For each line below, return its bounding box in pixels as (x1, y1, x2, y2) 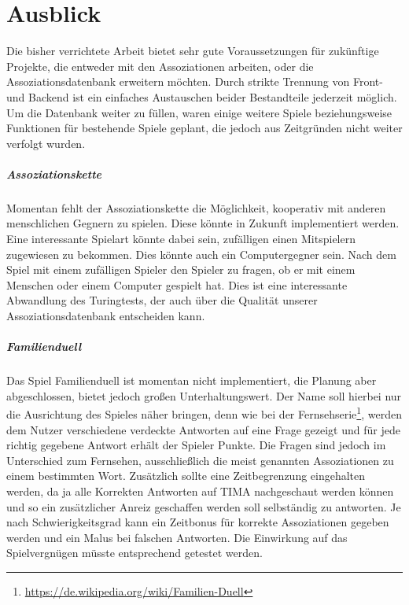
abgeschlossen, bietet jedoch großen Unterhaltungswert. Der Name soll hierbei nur (6, 387, 402, 404)
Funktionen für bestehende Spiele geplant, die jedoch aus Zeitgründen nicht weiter (6, 120, 403, 136)
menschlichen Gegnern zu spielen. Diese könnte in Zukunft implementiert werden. (6, 215, 400, 231)
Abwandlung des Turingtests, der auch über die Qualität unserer (6, 292, 318, 308)
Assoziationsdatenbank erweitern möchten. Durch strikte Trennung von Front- (6, 73, 383, 90)
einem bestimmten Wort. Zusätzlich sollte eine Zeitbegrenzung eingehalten (6, 467, 366, 484)
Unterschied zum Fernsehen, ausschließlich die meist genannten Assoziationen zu (6, 452, 394, 468)
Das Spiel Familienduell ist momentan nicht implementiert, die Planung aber (6, 372, 377, 389)
